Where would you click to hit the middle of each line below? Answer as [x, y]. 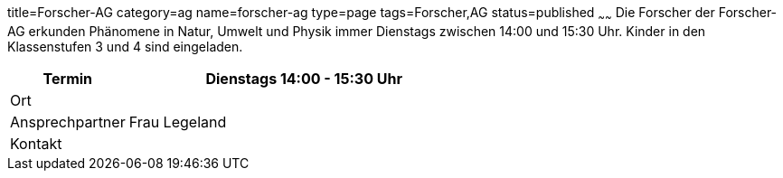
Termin [68, 78]
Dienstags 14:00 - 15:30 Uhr [304, 78]
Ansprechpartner [68, 122]
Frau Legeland [178, 122]
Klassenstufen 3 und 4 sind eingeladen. [125, 46]
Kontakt [36, 143]
